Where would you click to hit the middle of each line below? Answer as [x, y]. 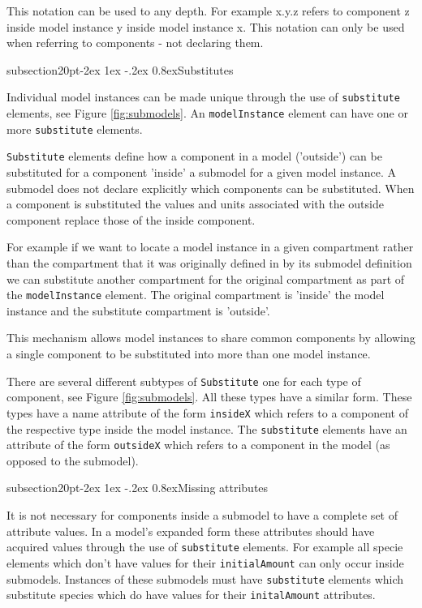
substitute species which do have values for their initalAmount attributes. [191, 595]
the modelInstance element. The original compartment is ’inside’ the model [196, 295]
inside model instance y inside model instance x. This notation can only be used [206, 26]
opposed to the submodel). [73, 460]
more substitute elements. [75, 128]
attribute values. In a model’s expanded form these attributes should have [191, 531]
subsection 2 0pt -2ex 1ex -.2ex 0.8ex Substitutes [120, 69]
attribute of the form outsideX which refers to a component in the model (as [198, 445]
